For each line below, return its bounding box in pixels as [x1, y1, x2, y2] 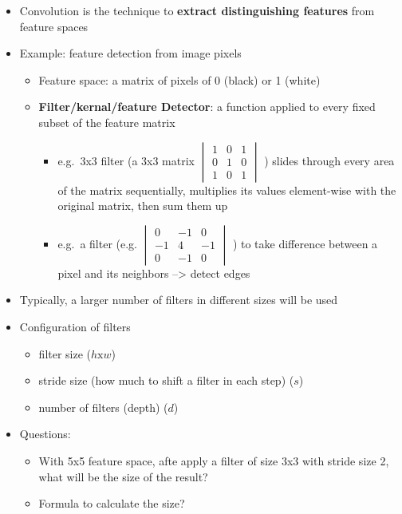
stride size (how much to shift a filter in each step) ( [38, 372, 294, 389]
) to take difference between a [232, 235, 378, 251]
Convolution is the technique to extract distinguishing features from [19, 2, 375, 18]
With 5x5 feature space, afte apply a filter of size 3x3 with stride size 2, [38, 452, 389, 469]
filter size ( [38, 345, 92, 362]
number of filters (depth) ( [38, 398, 168, 415]
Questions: [19, 425, 71, 442]
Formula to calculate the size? [38, 495, 185, 512]
